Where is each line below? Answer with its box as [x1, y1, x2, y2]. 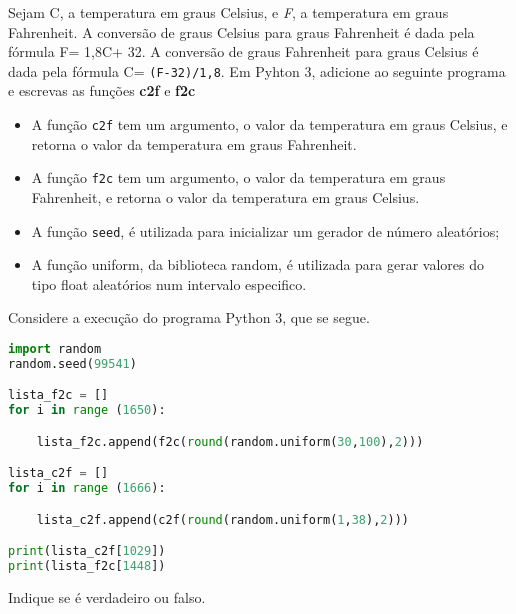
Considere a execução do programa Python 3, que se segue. [8, 307, 370, 328]
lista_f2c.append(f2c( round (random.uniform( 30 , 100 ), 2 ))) [36, 434, 424, 449]
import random [8, 341, 102, 356]
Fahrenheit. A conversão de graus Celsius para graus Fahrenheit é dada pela [8, 21, 475, 42]
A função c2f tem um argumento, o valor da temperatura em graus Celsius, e [31, 114, 508, 135]
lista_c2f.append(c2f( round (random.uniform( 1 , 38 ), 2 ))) [36, 512, 409, 527]
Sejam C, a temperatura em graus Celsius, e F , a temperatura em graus [8, 2, 449, 22]
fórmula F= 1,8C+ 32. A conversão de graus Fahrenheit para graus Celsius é [8, 41, 479, 62]
